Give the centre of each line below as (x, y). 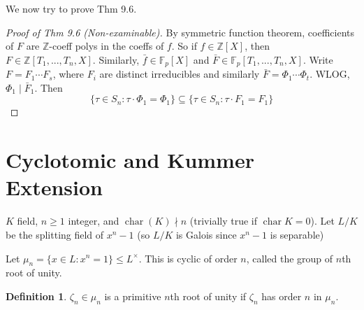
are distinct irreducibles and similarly (180, 74)
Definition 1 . (36, 296)
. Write (318, 59)
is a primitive (133, 296)
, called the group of (290, 258)
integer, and (94, 221)
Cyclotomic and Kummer (130, 160)
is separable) (297, 234)
